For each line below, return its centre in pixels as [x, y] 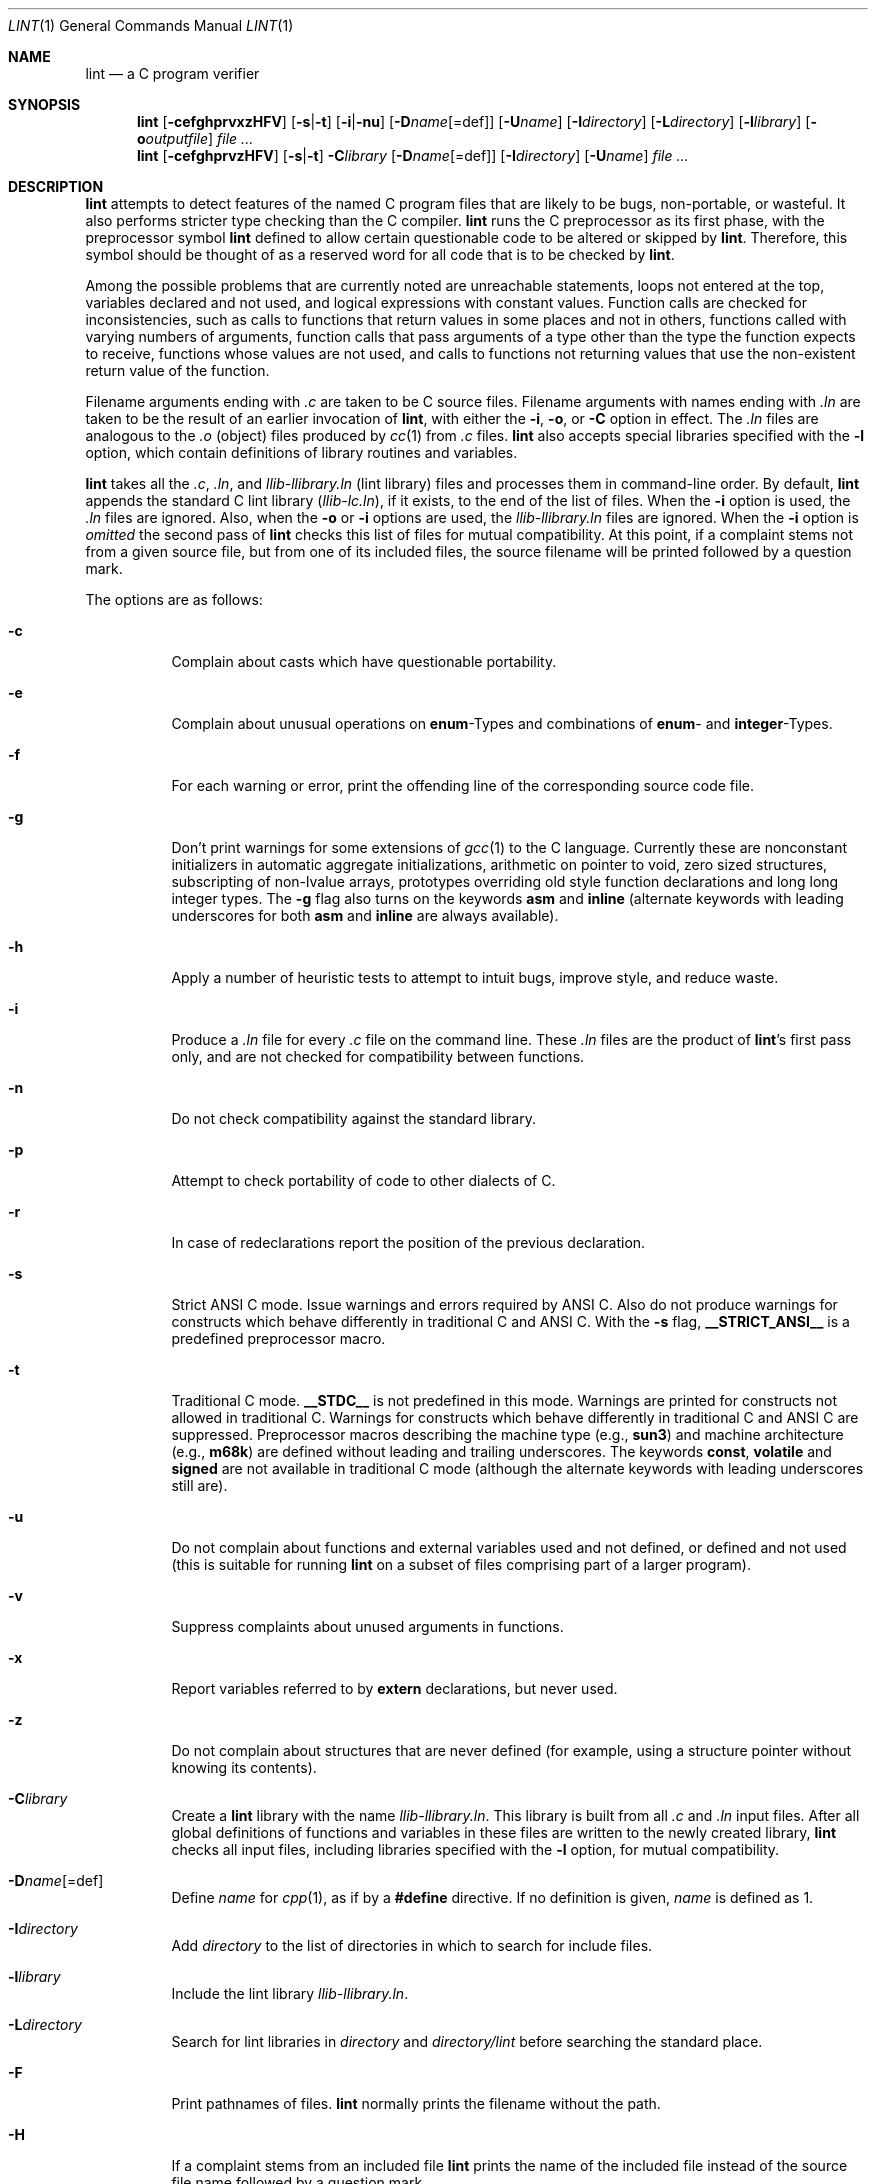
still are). [199, 1485]
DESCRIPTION [56, 186]
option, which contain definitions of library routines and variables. [301, 452]
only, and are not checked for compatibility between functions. [378, 1056]
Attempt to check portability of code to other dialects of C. [363, 1180]
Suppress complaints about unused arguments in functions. [367, 1626]
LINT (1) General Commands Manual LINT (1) [151, 25]
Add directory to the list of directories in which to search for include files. [412, 1945]
